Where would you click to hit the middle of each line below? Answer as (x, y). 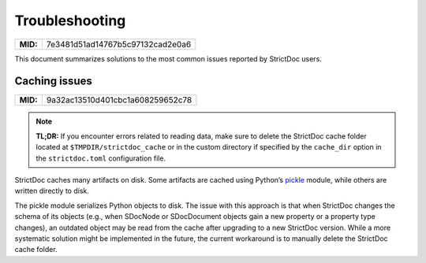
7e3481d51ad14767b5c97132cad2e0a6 (119, 44)
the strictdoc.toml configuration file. (101, 158)
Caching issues (53, 81)
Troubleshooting (70, 20)
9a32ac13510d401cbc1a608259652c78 (119, 100)
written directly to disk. (52, 191)
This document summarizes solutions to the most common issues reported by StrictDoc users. (168, 58)
